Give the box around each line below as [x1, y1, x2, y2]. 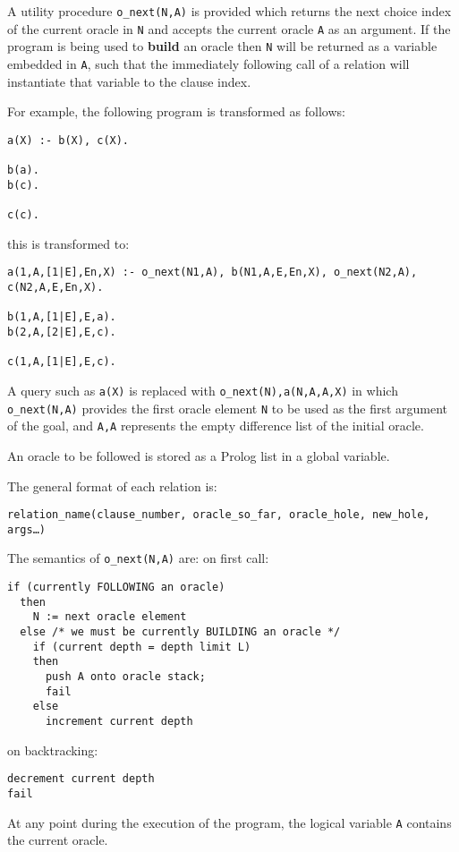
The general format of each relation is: [7, 476, 217, 495]
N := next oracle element [32, 610, 187, 624]
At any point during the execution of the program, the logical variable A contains [7, 813, 452, 831]
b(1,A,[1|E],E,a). [7, 311, 116, 324]
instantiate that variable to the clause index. [7, 72, 251, 90]
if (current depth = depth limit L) [32, 640, 251, 653]
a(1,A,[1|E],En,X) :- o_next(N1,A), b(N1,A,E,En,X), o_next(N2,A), [7, 266, 418, 279]
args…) [7, 523, 46, 536]
